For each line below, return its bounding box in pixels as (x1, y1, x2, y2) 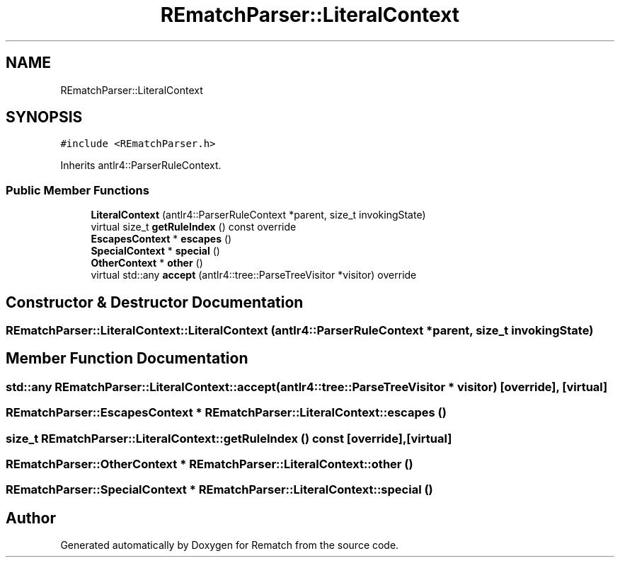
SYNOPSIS (6, 108, 83, 127)
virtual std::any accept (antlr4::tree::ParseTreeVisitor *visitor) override (91, 269, 417, 281)
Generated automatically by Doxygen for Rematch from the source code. (60, 539, 399, 552)
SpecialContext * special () (91, 245, 220, 257)
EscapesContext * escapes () (91, 233, 232, 245)
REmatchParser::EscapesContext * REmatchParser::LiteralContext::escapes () (6, 405, 447, 420)
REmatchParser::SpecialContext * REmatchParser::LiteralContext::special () (6, 482, 433, 497)
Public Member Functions (6, 182, 149, 197)
